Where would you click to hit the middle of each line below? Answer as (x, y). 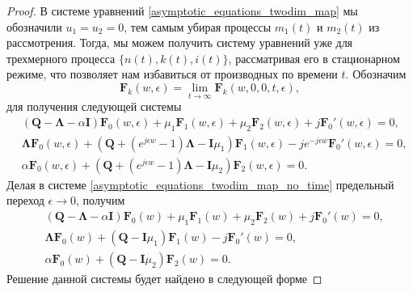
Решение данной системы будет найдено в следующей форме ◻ (164, 278)
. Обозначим (376, 74)
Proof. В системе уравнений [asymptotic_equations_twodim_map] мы (182, 11)
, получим (101, 200)
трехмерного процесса (61, 58)
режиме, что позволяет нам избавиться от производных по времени (172, 74)
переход (25, 200)
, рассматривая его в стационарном (314, 58)
